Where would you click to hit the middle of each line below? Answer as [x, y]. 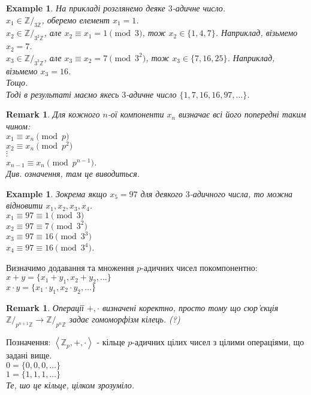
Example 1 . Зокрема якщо [57, 193]
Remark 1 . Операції [45, 307]
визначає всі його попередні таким [242, 114]
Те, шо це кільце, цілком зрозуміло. [70, 385]
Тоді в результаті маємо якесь [63, 94]
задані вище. [29, 355]
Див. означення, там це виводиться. [73, 174]
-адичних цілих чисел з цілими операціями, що [218, 342]
